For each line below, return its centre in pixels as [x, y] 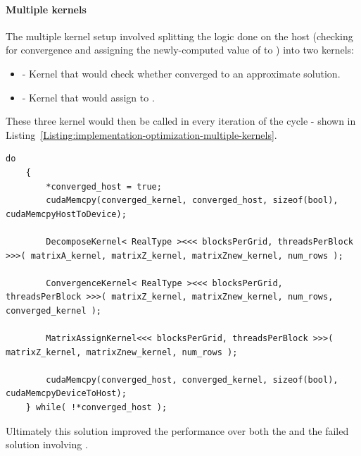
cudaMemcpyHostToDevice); [66, 214]
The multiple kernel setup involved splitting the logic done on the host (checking [179, 36]
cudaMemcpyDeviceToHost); [66, 394]
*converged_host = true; [104, 186]
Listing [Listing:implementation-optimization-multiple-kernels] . [141, 134]
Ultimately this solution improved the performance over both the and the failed [177, 430]
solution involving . [47, 444]
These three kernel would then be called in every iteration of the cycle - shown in [181, 121]
